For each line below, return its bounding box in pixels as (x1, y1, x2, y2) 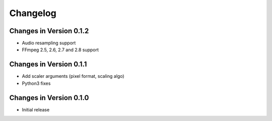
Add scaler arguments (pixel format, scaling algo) (22, 73, 124, 79)
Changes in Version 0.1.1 (9, 60, 87, 69)
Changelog (9, 8, 56, 19)
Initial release (22, 106, 50, 112)
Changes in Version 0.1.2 (9, 27, 89, 35)
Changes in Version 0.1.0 (9, 93, 89, 102)
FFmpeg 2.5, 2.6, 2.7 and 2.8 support (22, 47, 99, 53)
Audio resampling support (22, 40, 76, 46)
